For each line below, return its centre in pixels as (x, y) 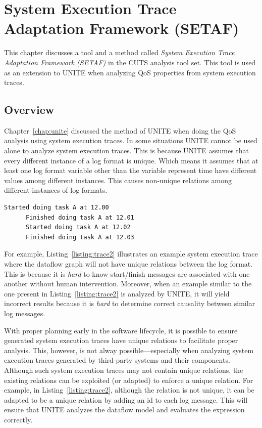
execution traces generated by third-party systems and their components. (117, 360)
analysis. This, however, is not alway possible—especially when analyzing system (129, 350)
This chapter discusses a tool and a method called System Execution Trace (119, 52)
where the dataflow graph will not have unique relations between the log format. (128, 264)
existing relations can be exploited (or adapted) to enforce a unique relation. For (129, 380)
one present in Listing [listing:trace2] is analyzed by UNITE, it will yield (117, 293)
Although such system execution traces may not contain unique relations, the (124, 370)
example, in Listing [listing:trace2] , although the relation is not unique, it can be (129, 390)
